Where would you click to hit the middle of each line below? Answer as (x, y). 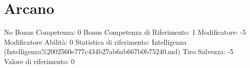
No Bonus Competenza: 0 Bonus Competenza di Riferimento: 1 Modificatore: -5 (125, 32)
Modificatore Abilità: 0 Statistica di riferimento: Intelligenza (95, 41)
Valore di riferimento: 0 (39, 61)
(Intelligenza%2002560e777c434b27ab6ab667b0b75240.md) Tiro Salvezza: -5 (119, 51)
